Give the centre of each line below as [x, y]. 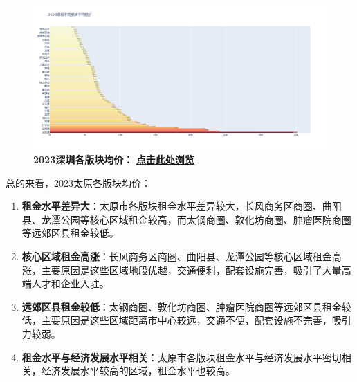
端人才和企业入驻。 [65, 283]
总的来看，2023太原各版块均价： [78, 182]
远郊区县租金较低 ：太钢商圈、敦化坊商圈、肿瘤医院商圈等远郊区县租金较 [186, 306]
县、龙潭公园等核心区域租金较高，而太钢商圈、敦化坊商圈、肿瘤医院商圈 [186, 219]
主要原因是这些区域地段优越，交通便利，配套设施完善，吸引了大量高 [196, 270]
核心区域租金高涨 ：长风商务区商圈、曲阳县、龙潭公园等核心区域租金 [177, 256]
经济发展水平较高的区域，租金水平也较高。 [138, 371]
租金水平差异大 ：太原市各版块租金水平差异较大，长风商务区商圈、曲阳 [182, 206]
